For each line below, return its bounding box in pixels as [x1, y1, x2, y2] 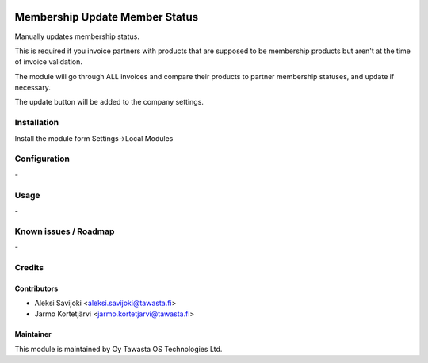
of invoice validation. [14, 57, 82, 67]
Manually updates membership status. [14, 32, 140, 41]
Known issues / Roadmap [14, 226, 115, 237]
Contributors [14, 284, 59, 293]
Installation [14, 117, 59, 128]
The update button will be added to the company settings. [14, 97, 204, 107]
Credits [14, 262, 44, 273]
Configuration [14, 153, 71, 164]
